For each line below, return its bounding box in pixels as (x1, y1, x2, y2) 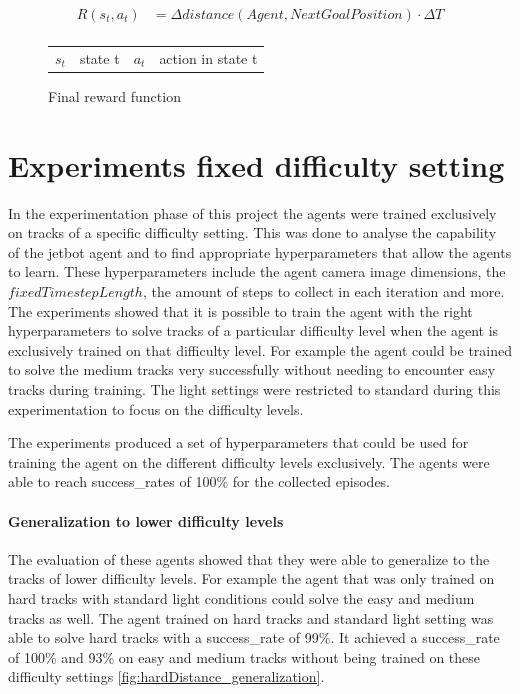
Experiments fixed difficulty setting (8, 144, 505, 185)
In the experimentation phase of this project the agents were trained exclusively (8, 202, 497, 223)
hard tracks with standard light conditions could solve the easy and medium (8, 587, 475, 608)
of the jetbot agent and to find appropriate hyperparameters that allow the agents (8, 241, 512, 262)
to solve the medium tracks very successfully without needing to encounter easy (8, 359, 496, 380)
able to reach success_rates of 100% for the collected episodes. (8, 471, 391, 492)
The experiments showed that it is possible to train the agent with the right (8, 300, 473, 321)
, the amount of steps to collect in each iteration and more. (142, 281, 505, 301)
